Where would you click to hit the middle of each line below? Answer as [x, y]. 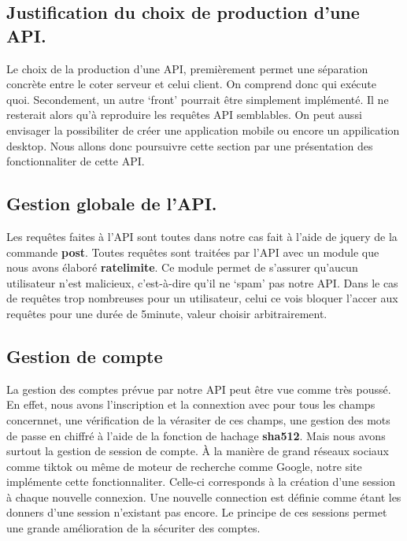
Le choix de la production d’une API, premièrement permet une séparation [187, 68]
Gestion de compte [85, 356]
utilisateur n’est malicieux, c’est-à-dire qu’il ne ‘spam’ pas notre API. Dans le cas [202, 282]
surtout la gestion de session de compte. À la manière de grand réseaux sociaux [198, 451]
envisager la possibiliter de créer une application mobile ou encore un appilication [203, 130]
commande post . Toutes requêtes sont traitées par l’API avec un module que [193, 252]
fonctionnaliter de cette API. [76, 161]
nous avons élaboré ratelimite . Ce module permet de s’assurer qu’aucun [182, 267]
